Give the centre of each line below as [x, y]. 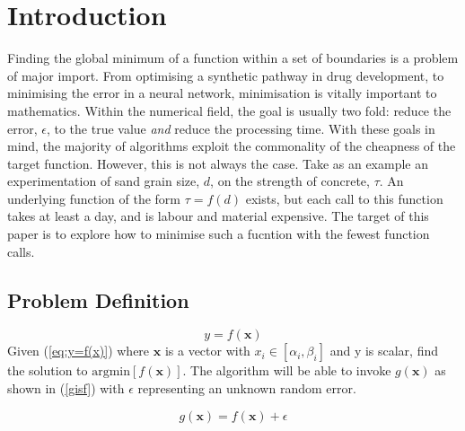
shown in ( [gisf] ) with [66, 388]
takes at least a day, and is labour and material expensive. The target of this [218, 216]
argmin [111, 372]
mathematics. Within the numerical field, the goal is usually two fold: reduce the [229, 110]
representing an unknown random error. [247, 388]
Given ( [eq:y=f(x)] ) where [79, 351]
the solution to [48, 370]
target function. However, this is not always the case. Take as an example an [218, 163]
